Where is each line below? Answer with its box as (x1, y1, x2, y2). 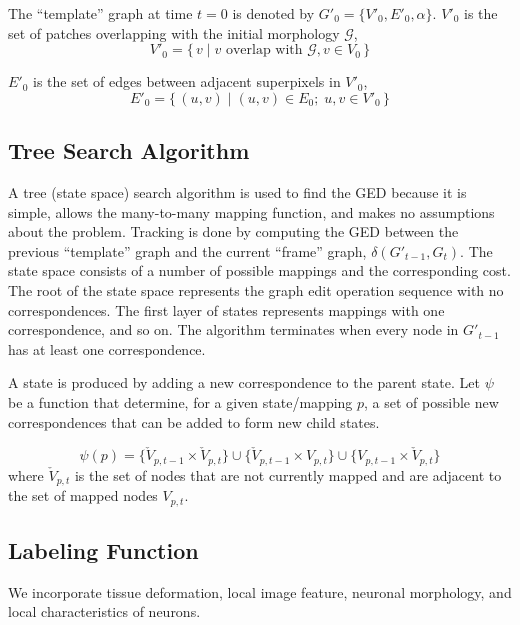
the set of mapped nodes (8, 485, 158, 506)
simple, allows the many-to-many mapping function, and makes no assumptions (8, 201, 495, 222)
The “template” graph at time (8, 3, 193, 23)
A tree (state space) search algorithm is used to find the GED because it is (8, 181, 467, 202)
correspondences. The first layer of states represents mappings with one (8, 299, 445, 320)
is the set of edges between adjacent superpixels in (33, 71, 341, 92)
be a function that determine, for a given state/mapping (8, 391, 353, 412)
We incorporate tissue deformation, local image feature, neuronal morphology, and (8, 581, 512, 602)
